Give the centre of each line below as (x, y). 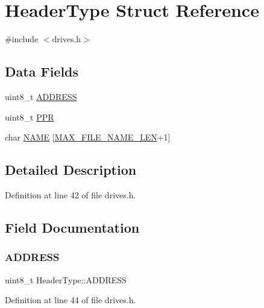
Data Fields (42, 71)
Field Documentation (72, 227)
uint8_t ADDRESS (41, 96)
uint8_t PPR (30, 117)
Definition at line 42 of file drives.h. (71, 194)
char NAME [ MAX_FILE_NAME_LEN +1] (88, 137)
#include (22, 39)
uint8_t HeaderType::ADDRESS (66, 279)
